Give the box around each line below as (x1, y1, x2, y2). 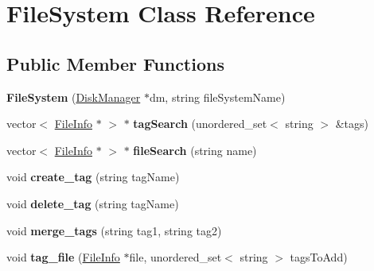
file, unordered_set (129, 249, 222, 265)
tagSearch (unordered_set (133, 115, 267, 132)
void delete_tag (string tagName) (6, 195, 179, 211)
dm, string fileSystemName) (149, 88, 286, 105)
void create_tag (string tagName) (6, 168, 180, 185)
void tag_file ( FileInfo (6, 249, 120, 265)
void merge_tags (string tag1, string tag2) (6, 222, 222, 238)
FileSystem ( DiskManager (6, 88, 141, 105)
